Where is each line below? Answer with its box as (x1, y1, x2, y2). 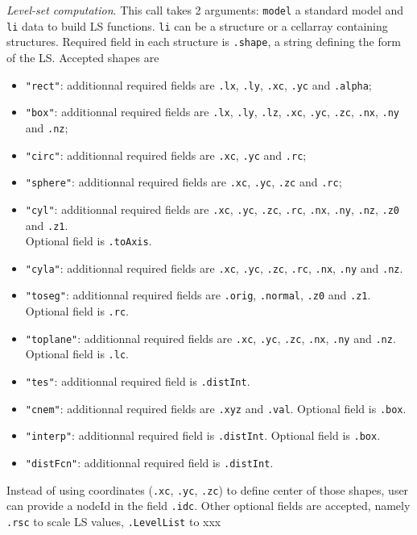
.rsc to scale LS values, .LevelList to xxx (6, 513, 221, 530)
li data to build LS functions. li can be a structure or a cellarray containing (6, 17, 388, 34)
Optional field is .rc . (25, 303, 129, 320)
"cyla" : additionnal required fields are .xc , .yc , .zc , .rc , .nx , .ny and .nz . (25, 259, 403, 276)
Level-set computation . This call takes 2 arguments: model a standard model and (6, 2, 404, 18)
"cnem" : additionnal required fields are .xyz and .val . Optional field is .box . (25, 399, 407, 416)
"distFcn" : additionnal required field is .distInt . (25, 454, 274, 471)
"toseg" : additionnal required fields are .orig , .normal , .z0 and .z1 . (25, 286, 371, 303)
